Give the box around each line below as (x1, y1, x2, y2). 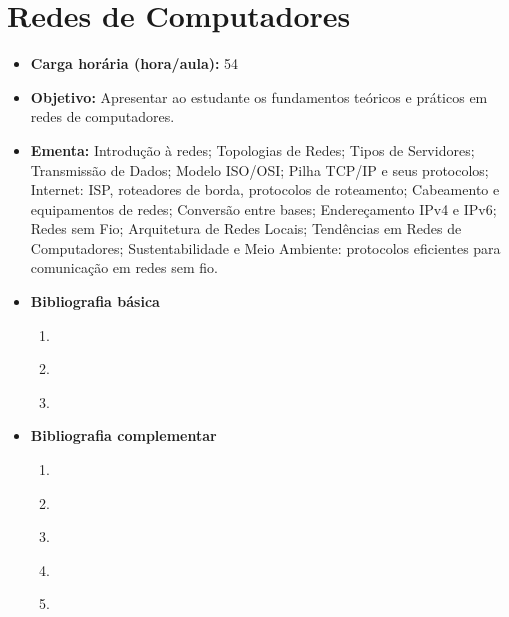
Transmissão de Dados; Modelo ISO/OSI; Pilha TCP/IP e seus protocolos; (30, 159, 489, 180)
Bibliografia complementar (30, 425, 217, 446)
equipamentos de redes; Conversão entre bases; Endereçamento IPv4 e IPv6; (30, 198, 497, 219)
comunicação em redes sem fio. (30, 257, 218, 278)
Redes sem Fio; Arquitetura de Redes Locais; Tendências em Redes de (30, 218, 462, 239)
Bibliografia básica (30, 291, 160, 312)
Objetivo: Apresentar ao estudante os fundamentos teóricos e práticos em (30, 86, 488, 107)
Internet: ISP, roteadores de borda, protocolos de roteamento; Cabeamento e (30, 179, 500, 200)
